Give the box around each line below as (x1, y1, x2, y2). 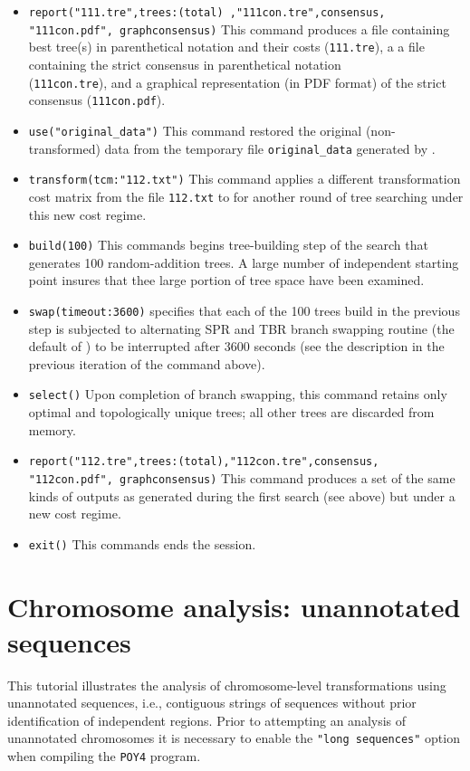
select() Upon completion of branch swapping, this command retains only (28, 385, 447, 404)
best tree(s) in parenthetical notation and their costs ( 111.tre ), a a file (28, 37, 425, 56)
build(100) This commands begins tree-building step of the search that (28, 235, 428, 254)
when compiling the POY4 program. (7, 747, 201, 766)
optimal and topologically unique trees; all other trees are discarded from (28, 403, 435, 422)
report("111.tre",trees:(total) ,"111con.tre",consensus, (28, 6, 386, 19)
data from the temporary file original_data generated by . (104, 138, 436, 157)
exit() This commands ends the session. (28, 534, 256, 553)
